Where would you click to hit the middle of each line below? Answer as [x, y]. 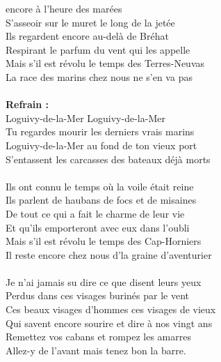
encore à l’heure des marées [64, 8]
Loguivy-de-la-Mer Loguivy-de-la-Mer [85, 118]
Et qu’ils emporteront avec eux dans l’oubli [98, 227]
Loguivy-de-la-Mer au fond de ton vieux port [101, 145]
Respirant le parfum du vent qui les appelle [98, 49]
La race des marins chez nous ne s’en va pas [99, 76]
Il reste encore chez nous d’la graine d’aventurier [109, 254]
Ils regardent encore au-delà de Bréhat [87, 36]
